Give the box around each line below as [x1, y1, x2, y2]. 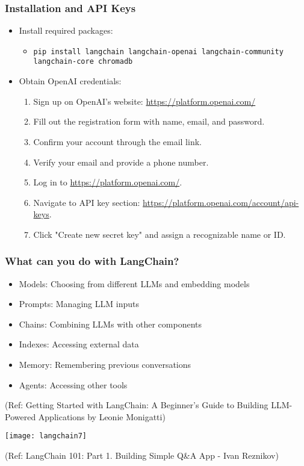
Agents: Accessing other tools [19, 378, 128, 391]
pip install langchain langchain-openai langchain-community [33, 47, 284, 56]
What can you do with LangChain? [5, 253, 179, 269]
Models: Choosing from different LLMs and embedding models [19, 277, 250, 290]
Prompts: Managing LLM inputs [19, 297, 139, 310]
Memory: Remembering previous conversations [19, 358, 191, 371]
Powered [5, 410, 36, 423]
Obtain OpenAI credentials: [19, 75, 122, 87]
